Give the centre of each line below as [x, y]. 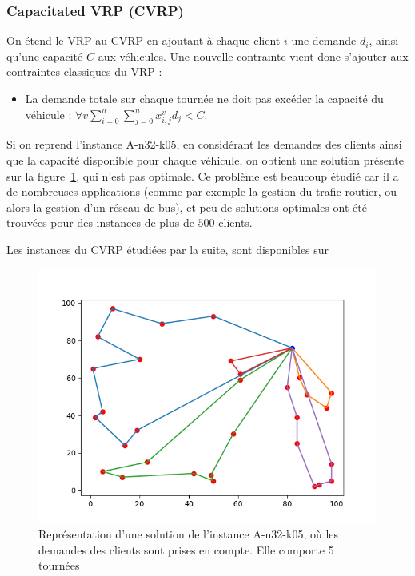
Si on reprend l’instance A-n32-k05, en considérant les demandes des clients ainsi [204, 144]
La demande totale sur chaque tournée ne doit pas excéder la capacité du [204, 98]
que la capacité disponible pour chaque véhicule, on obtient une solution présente [205, 159]
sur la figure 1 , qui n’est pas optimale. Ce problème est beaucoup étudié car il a [203, 175]
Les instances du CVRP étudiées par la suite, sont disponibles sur [168, 249]
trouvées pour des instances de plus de [100, 222]
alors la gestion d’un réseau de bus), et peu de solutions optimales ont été [187, 207]
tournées [59, 565]
